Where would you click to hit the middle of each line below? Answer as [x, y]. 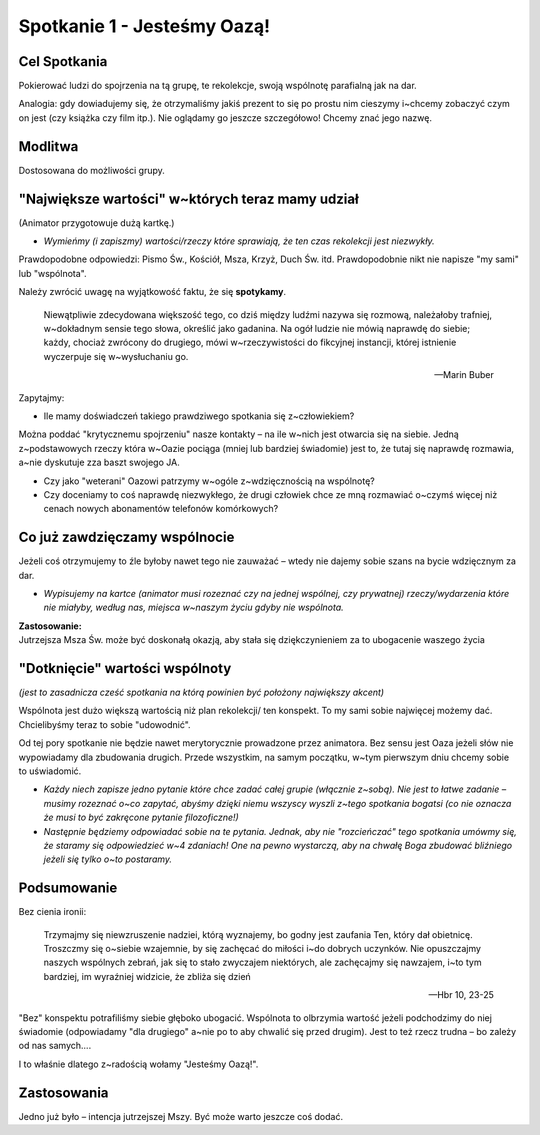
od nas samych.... [55, 1046]
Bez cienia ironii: [52, 912]
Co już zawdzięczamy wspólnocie [126, 537]
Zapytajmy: [41, 397]
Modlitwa [48, 146]
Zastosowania [63, 1092]
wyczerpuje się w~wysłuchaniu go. [116, 356]
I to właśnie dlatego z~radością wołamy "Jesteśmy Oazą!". [138, 1064]
